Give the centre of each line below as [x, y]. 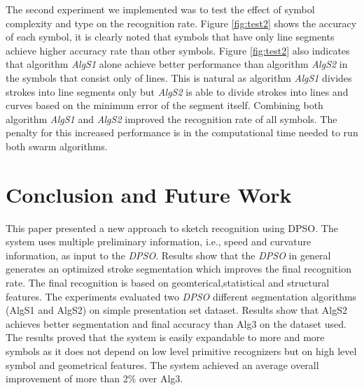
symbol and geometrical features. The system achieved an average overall [162, 364]
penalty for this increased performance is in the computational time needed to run [182, 132]
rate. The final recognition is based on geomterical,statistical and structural [168, 283]
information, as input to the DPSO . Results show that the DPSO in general [168, 255]
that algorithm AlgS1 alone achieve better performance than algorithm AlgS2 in [177, 64]
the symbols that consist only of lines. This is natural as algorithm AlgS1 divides [179, 77]
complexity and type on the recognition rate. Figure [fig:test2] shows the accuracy [181, 23]
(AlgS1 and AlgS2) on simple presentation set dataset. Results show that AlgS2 [177, 310]
